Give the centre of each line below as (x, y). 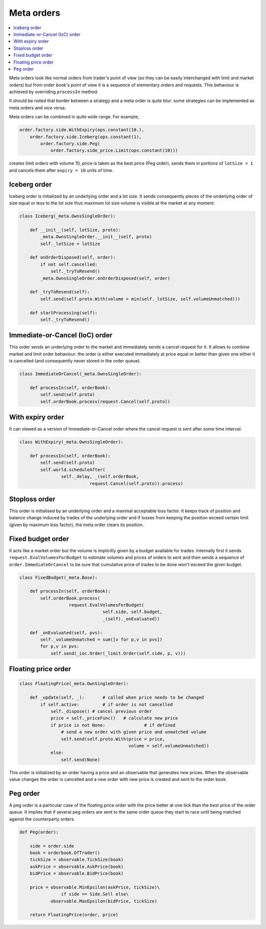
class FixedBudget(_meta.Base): (59, 577)
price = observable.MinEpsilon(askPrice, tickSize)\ (95, 887)
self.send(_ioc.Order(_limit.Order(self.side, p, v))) (118, 653)
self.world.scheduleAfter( (73, 469)
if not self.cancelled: (69, 264)
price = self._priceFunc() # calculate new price (114, 718)
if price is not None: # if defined (113, 725)
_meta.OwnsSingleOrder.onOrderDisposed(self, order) (105, 278)
